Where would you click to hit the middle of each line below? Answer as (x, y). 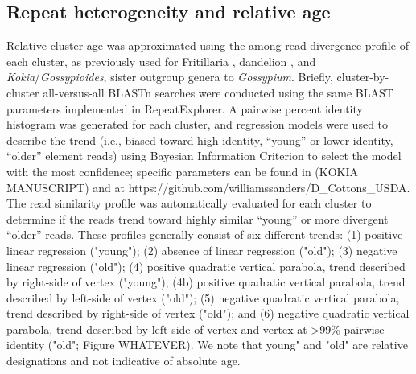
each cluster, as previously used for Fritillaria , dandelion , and (161, 61)
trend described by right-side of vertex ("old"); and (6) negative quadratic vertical (208, 313)
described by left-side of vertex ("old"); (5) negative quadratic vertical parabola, (203, 297)
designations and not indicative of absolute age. (124, 361)
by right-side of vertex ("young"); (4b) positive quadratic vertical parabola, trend (206, 282)
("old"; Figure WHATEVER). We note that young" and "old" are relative (228, 345)
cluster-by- (363, 77)
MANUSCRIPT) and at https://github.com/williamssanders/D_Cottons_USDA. (208, 187)
